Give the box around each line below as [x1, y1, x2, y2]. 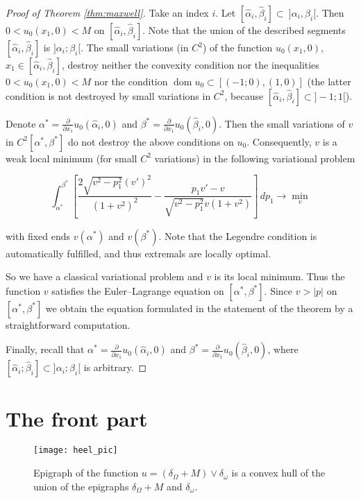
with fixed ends [6, 228, 71, 243]
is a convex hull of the [231, 465, 326, 480]
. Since [264, 283, 293, 298]
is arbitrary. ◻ [83, 360, 147, 375]
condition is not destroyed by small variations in [6, 88, 211, 103]
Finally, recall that [6, 342, 85, 357]
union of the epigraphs [33, 479, 129, 493]
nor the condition [94, 74, 168, 88]
